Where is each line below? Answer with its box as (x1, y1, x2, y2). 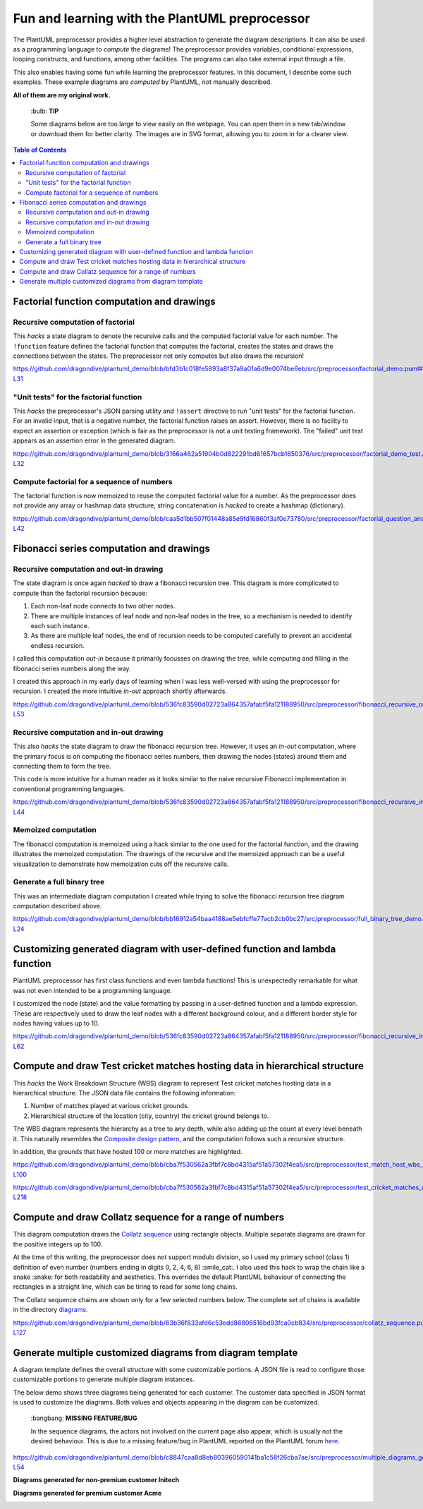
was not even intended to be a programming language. (13, 986, 173, 994)
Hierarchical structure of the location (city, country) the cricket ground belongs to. (30, 1112, 269, 1120)
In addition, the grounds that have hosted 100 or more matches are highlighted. (13, 1147, 243, 1155)
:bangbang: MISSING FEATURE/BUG (30, 1414, 137, 1422)
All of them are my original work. (13, 90, 111, 99)
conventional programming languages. (13, 784, 125, 793)
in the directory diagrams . (13, 1306, 88, 1314)
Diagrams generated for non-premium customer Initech (13, 1476, 180, 1484)
